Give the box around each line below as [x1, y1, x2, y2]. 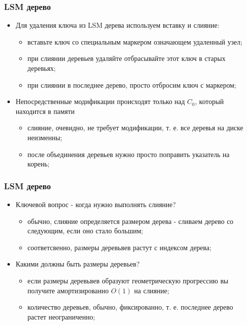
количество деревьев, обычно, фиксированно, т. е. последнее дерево [27, 302, 233, 312]
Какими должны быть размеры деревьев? [15, 259, 140, 269]
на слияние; [134, 285, 169, 295]
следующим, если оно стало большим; [27, 225, 143, 236]
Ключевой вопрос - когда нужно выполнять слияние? [15, 199, 176, 209]
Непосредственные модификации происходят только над [15, 96, 185, 107]
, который [195, 96, 224, 107]
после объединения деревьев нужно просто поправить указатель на [27, 149, 230, 159]
